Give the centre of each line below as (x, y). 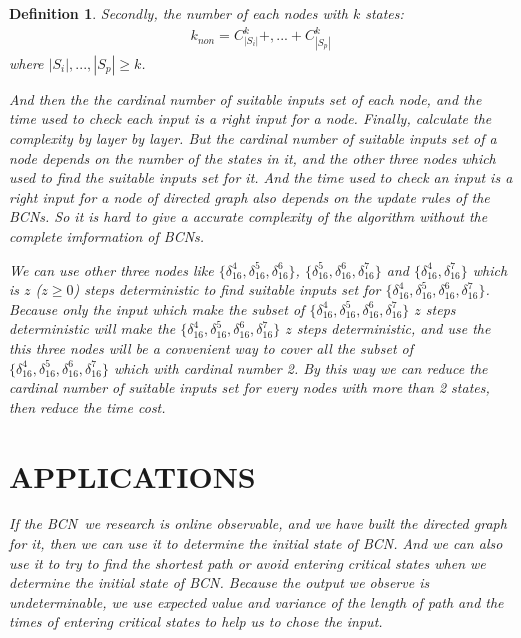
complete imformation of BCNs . (107, 236)
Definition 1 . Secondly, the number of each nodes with (178, 13)
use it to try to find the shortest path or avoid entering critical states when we (247, 562)
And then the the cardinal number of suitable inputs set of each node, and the (245, 98)
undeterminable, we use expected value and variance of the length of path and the (256, 601)
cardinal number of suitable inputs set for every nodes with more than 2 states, (249, 387)
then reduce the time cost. (87, 406)
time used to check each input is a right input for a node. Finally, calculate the (250, 118)
